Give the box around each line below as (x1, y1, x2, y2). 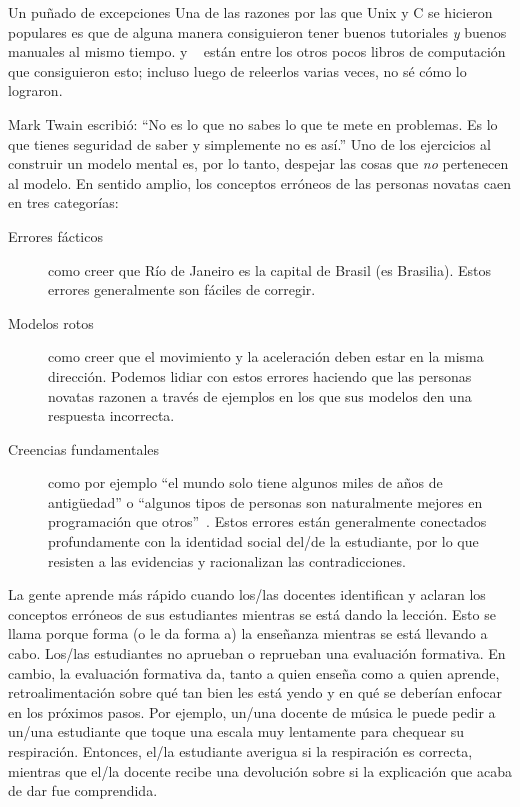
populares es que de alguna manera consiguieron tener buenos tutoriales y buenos (8, 21, 507, 42)
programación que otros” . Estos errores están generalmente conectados (48, 511, 487, 532)
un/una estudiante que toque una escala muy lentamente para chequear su (8, 721, 465, 742)
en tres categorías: (8, 192, 119, 213)
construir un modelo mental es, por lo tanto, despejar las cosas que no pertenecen (8, 153, 509, 174)
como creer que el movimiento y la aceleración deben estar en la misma (48, 346, 484, 367)
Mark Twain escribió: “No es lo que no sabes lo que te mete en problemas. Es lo (8, 113, 498, 134)
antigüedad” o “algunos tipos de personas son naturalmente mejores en (48, 491, 483, 512)
